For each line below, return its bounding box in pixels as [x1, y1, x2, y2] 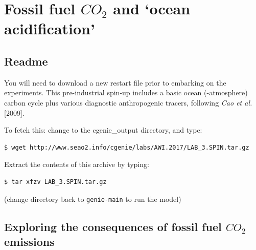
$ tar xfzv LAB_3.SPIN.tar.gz [4, 178, 107, 185]
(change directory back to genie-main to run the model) [4, 193, 181, 204]
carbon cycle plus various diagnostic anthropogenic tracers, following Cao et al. [4, 97, 252, 108]
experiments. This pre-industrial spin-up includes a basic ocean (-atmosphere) [4, 87, 248, 98]
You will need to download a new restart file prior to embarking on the [4, 77, 226, 88]
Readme [4, 53, 48, 69]
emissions [4, 233, 55, 249]
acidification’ [4, 18, 95, 39]
